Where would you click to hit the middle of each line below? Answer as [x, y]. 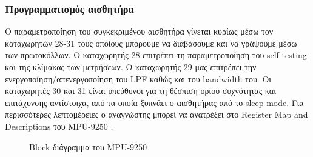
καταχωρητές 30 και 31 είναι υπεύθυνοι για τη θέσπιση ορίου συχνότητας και [140, 91]
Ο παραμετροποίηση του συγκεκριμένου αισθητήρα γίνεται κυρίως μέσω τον [139, 31]
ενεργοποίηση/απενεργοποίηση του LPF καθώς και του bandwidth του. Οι [138, 78]
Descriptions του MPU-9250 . [59, 126]
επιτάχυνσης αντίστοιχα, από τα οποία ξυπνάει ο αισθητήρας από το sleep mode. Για [154, 102]
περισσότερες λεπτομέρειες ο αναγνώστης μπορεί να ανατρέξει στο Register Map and [156, 114]
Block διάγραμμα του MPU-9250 [88, 146]
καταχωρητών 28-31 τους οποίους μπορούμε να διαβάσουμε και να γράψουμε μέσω [151, 43]
